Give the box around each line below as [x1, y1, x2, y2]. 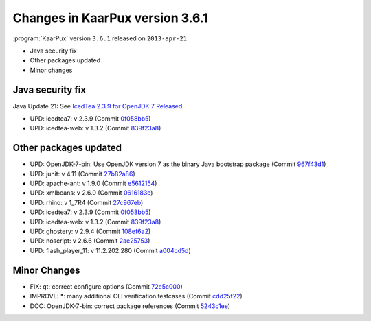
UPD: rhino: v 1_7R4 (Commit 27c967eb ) [30, 198, 144, 206]
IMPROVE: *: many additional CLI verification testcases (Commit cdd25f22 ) [30, 292, 243, 300]
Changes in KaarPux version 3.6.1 [12, 10, 209, 25]
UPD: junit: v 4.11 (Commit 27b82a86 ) [30, 169, 135, 178]
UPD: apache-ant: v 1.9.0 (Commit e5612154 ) [30, 179, 157, 188]
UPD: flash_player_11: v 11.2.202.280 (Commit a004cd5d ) [30, 246, 192, 254]
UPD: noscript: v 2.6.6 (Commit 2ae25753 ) [30, 237, 150, 245]
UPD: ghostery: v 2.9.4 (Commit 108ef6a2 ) [30, 227, 151, 236]
